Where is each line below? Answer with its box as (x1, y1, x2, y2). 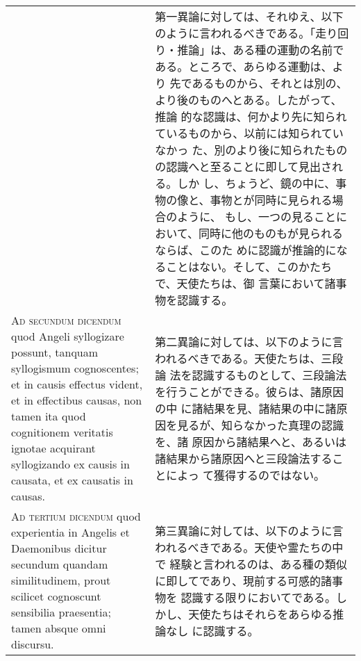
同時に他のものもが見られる (198, 225, 343, 241)
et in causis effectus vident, (11, 376, 143, 392)
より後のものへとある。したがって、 (155, 92, 342, 108)
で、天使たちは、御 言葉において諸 (155, 275, 336, 291)
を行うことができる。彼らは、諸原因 (155, 384, 344, 400)
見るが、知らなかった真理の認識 (177, 417, 344, 433)
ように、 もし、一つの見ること (177, 209, 337, 225)
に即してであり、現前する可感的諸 (155, 572, 332, 589)
